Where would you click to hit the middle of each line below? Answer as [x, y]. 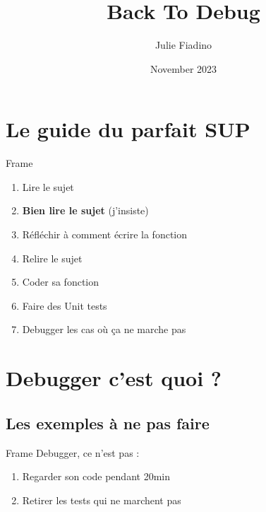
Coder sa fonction [61, 282]
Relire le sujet [52, 258]
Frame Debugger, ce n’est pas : [73, 452]
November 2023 [183, 68]
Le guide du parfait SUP [128, 129]
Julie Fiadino [183, 45]
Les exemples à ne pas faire [108, 423]
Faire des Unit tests [65, 305]
